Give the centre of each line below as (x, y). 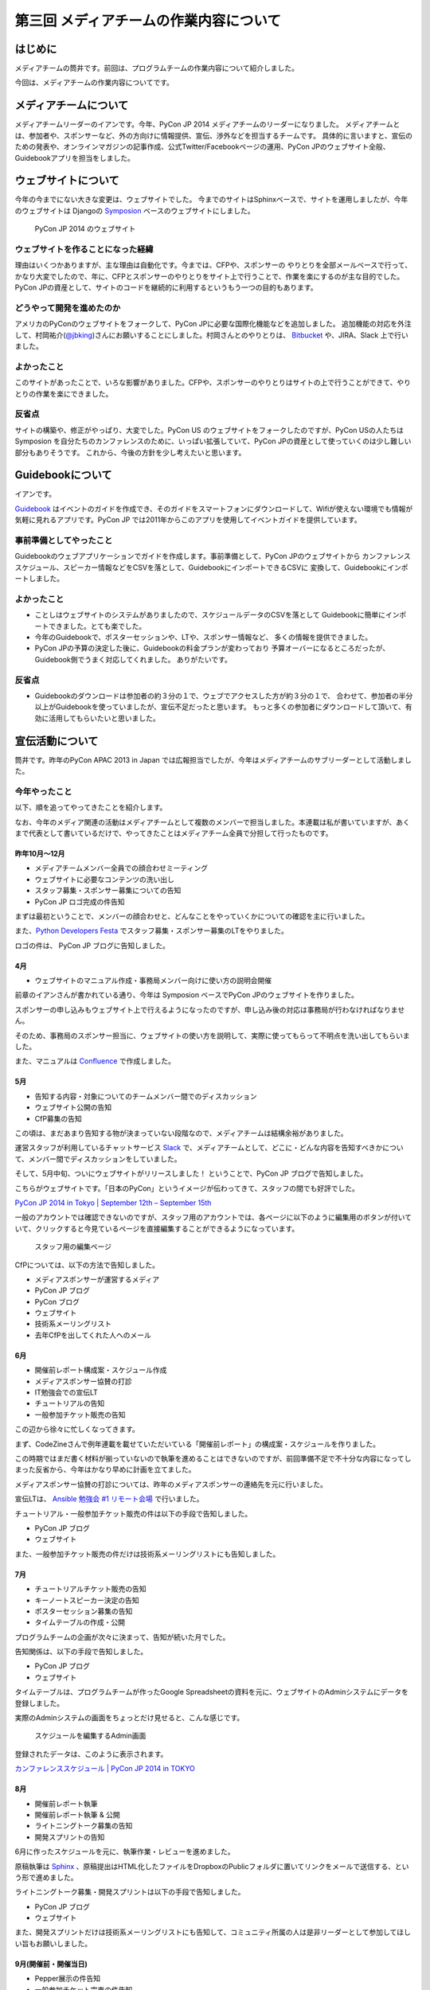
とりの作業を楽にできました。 (64, 393)
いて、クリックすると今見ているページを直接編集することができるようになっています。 (157, 1228)
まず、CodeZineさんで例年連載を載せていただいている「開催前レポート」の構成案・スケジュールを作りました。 (197, 1444)
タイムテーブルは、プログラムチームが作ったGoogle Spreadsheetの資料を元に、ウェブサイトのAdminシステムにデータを (212, 1692)
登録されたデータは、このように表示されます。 (91, 1754)
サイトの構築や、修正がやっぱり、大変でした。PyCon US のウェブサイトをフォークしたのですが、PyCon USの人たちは (209, 430)
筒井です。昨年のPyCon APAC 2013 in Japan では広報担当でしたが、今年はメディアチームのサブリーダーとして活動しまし (213, 759)
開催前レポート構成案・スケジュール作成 (101, 1370)
